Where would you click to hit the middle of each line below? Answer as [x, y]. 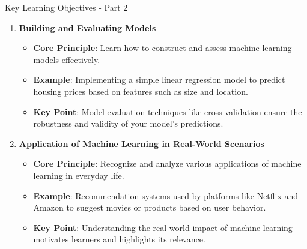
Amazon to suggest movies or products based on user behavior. [150, 207]
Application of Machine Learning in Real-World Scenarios [141, 143]
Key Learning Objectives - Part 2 [66, 7]
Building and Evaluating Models [87, 27]
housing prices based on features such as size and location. [141, 91]
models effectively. [67, 59]
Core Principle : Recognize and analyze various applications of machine [167, 163]
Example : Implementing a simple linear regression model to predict [159, 79]
